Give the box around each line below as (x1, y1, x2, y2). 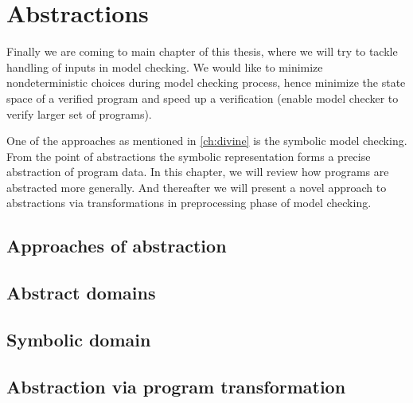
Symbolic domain (6, 327, 151, 352)
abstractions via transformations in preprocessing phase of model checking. (6, 194, 372, 211)
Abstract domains (6, 280, 156, 305)
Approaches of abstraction (6, 233, 227, 258)
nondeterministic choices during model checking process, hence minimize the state (6, 74, 406, 91)
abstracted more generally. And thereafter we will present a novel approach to (6, 178, 387, 195)
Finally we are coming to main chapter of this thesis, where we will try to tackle (6, 43, 398, 60)
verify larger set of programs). (6, 105, 152, 122)
